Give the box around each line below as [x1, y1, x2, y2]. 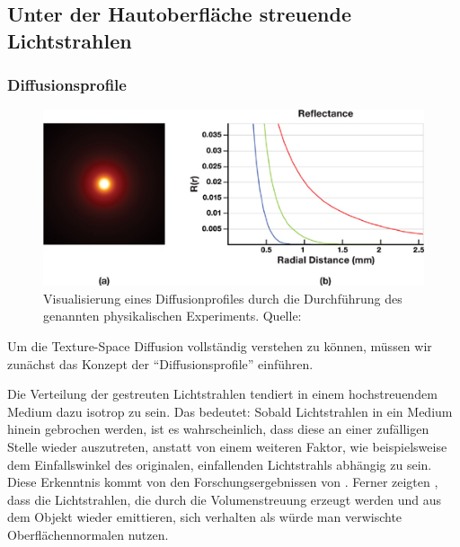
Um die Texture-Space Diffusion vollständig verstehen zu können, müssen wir [7, 337, 432, 356]
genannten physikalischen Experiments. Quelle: [43, 306, 302, 325]
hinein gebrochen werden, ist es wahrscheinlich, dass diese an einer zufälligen [7, 419, 429, 438]
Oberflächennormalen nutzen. [7, 525, 169, 543]
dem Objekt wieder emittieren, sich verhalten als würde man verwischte [7, 507, 402, 526]
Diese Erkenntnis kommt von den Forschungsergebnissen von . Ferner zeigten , [7, 472, 438, 491]
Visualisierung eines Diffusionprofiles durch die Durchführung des [43, 288, 402, 307]
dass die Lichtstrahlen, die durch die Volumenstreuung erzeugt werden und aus [7, 490, 442, 508]
